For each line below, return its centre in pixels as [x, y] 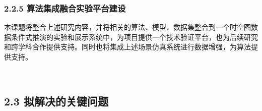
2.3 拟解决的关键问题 [56, 101]
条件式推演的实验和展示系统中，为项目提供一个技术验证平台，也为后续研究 [134, 37]
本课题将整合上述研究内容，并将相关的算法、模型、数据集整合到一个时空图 [127, 27]
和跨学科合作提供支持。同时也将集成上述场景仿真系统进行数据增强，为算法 [127, 47]
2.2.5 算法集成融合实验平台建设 [65, 8]
